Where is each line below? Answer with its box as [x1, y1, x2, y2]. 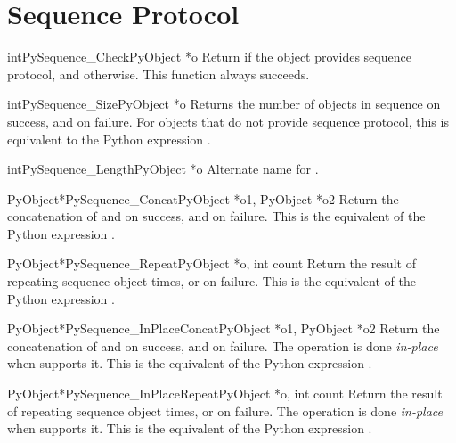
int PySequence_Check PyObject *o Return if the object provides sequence [7, 47, 411, 66]
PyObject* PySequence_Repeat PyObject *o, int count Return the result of [7, 254, 416, 273]
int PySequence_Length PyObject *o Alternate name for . [7, 160, 319, 178]
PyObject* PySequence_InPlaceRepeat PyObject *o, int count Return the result [7, 384, 443, 403]
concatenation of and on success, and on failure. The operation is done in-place [7, 336, 438, 355]
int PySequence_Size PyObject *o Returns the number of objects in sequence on [7, 94, 441, 113]
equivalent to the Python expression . [7, 129, 211, 148]
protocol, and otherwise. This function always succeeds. [7, 64, 310, 83]
